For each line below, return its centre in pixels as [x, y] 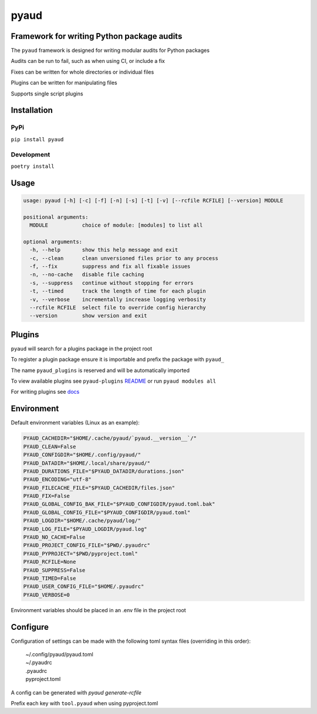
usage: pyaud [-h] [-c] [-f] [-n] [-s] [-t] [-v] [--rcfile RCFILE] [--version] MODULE [153, 200]
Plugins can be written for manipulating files [64, 83]
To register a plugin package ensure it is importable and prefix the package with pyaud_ [117, 360]
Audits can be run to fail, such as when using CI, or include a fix [88, 61]
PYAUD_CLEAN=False [50, 446]
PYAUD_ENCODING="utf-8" [58, 479]
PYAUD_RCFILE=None [50, 562]
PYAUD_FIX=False [47, 496]
